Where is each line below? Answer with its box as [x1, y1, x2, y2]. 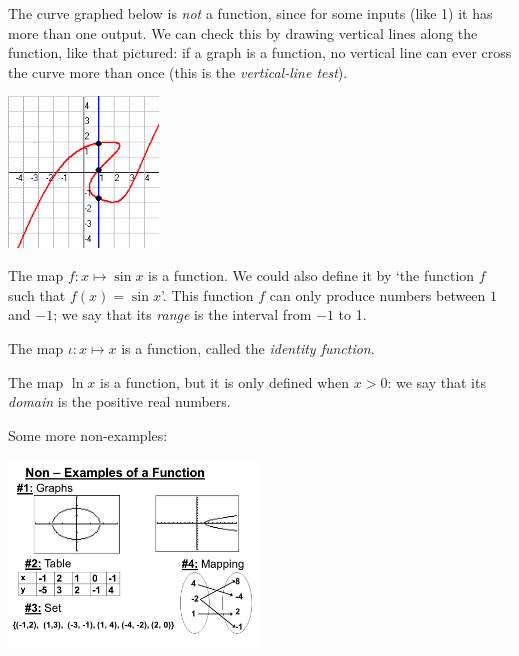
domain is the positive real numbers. [8, 391, 231, 412]
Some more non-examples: [8, 424, 168, 445]
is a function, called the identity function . [121, 337, 375, 358]
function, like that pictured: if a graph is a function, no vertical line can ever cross [8, 42, 512, 63]
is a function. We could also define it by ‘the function [148, 265, 475, 286]
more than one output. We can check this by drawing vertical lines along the [8, 22, 478, 43]
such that [8, 284, 66, 305]
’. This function [160, 284, 254, 305]
